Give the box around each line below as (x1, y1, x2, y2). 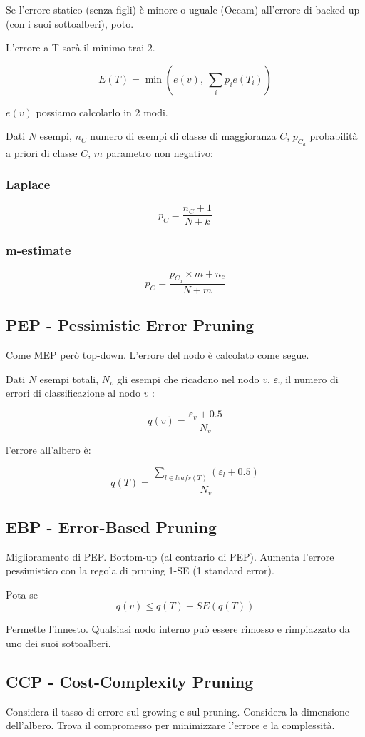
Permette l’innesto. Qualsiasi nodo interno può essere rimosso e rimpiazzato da (6, 621, 350, 636)
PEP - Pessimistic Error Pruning (6, 314, 255, 336)
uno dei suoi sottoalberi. (6, 635, 111, 650)
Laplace (6, 176, 51, 193)
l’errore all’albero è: (6, 442, 91, 457)
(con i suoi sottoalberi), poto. (6, 16, 134, 31)
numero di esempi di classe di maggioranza (90, 128, 277, 143)
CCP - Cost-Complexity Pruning (6, 670, 254, 692)
